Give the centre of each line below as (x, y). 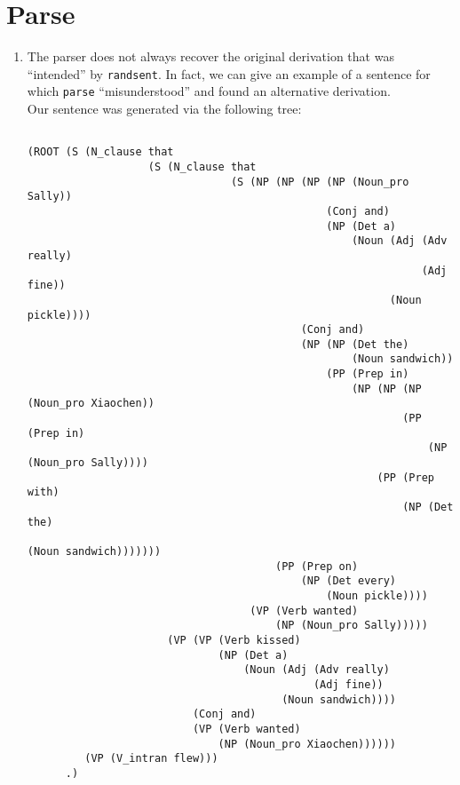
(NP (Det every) (349, 581)
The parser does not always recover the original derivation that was (210, 56)
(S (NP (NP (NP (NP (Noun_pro (320, 182)
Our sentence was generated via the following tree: (164, 109)
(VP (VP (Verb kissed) (234, 640)
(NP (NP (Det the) (355, 344)
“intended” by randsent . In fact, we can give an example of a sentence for (229, 73)
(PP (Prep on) (317, 566)
